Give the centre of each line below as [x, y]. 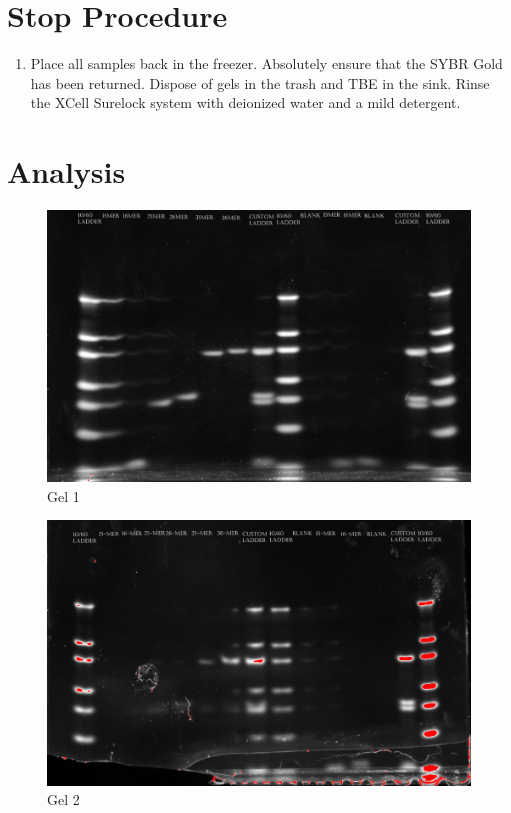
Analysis [66, 171]
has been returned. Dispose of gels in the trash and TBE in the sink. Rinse [260, 82]
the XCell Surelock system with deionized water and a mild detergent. [245, 102]
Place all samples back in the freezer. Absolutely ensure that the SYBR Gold [266, 63]
